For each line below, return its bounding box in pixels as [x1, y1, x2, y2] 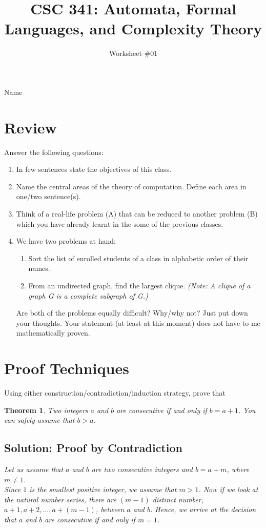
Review [4, 116, 57, 138]
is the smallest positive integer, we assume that [29, 484, 177, 495]
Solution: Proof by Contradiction [4, 440, 182, 456]
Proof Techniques [4, 358, 129, 379]
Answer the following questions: [4, 146, 104, 157]
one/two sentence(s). [16, 191, 81, 202]
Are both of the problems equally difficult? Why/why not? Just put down [16, 307, 248, 318]
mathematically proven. [16, 327, 90, 338]
